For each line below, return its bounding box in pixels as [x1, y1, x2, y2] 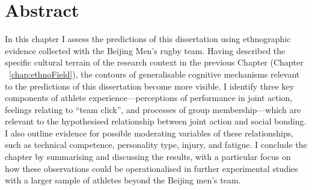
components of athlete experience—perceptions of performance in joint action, [5, 91, 293, 104]
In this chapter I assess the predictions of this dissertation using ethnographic [5, 32, 291, 45]
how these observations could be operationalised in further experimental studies [5, 162, 298, 174]
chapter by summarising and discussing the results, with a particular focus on [5, 150, 291, 163]
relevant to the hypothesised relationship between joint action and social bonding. [5, 115, 307, 127]
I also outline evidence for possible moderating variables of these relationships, [5, 126, 294, 139]
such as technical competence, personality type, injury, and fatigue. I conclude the [5, 138, 307, 151]
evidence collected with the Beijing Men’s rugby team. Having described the [5, 44, 286, 57]
